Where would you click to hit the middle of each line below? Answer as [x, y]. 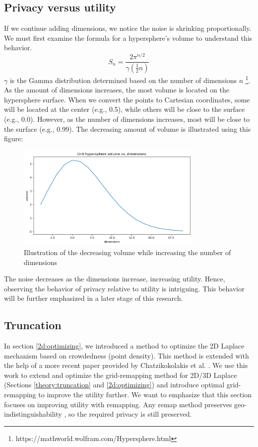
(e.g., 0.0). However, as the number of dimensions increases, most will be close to [127, 119]
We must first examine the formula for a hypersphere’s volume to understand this [128, 38]
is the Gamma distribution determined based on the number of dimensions [123, 80]
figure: [14, 138]
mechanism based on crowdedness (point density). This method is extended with [127, 355]
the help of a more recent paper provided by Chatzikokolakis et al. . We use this [126, 365]
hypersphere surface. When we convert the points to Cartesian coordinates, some [127, 99]
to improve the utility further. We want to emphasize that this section [145, 395]
